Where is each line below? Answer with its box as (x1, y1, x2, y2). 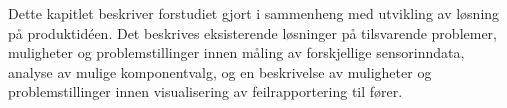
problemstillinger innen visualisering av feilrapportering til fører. (8, 81, 403, 102)
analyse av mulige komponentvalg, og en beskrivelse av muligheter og (8, 61, 432, 82)
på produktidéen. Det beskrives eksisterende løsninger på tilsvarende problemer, (8, 22, 498, 43)
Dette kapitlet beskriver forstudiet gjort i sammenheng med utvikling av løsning (8, 3, 500, 23)
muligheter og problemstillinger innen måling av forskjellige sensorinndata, (8, 42, 465, 63)
